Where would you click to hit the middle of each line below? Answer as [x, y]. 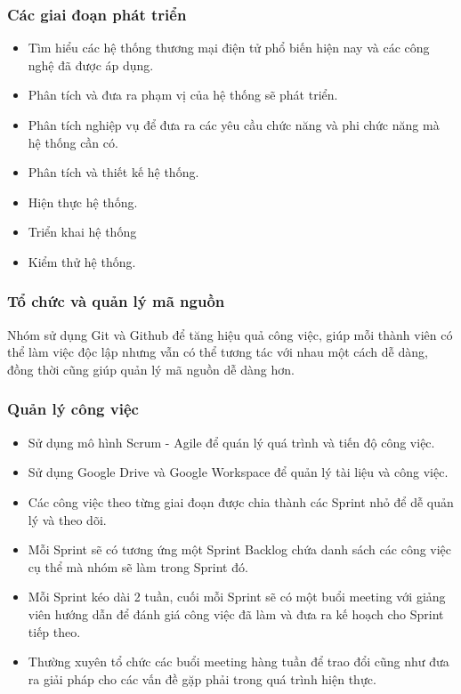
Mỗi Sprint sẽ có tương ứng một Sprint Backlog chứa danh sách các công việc [240, 549]
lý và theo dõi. [67, 519]
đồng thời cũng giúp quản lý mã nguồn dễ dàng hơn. [151, 369]
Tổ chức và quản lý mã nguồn [116, 301]
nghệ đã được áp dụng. [91, 65]
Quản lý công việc [73, 409]
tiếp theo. [54, 631]
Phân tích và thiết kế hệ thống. [113, 172]
